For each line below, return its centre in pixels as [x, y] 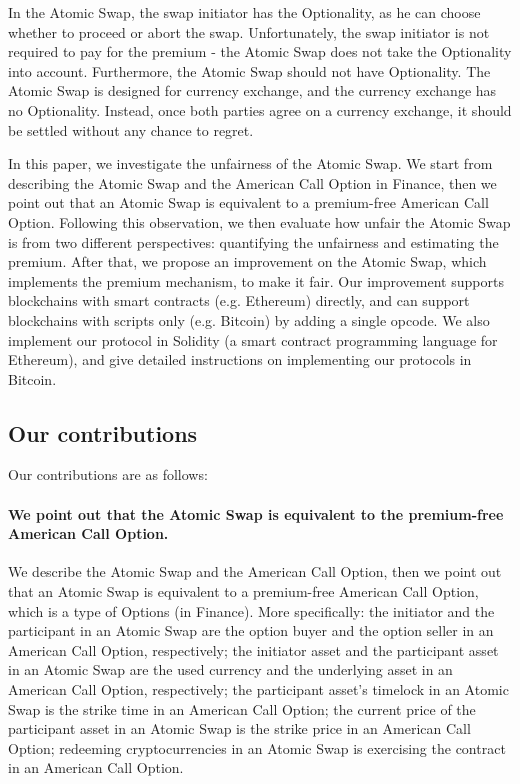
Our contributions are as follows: [108, 474]
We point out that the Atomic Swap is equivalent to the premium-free [256, 513]
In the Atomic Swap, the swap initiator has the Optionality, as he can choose [244, 12]
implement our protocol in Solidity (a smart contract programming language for [253, 339]
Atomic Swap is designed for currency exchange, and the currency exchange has [252, 90]
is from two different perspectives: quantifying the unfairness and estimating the [253, 241]
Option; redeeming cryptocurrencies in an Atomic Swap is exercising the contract [257, 747]
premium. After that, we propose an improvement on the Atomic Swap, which [247, 261]
